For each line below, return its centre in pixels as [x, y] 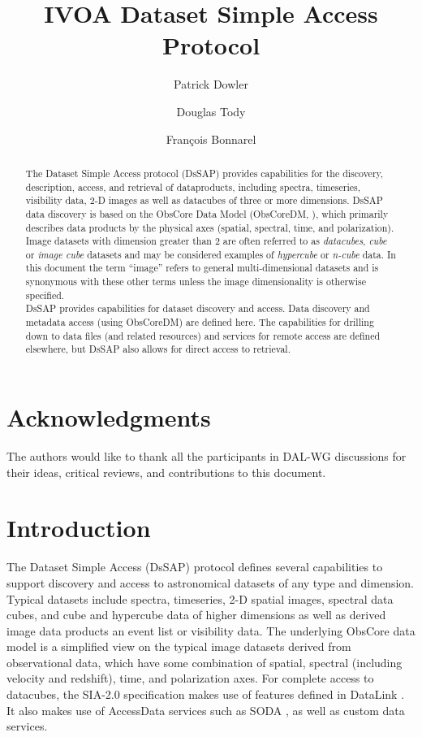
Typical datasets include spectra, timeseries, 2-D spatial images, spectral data [200, 598]
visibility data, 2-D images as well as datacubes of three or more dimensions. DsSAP [204, 200]
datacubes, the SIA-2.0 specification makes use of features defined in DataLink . [206, 694]
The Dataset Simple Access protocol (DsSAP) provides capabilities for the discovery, [205, 173]
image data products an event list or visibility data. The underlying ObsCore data [211, 630]
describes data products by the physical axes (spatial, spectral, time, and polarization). [210, 227]
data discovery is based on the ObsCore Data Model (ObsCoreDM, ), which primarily [207, 213]
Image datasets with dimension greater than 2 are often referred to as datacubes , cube [206, 241]
